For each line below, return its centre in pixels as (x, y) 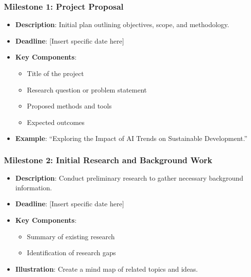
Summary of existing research (71, 236)
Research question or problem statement (87, 89)
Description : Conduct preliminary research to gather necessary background (129, 178)
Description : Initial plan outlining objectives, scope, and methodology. (122, 24)
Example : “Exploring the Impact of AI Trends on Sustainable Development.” (131, 138)
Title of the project (55, 73)
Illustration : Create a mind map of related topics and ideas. (107, 269)
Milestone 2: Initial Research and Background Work (108, 160)
